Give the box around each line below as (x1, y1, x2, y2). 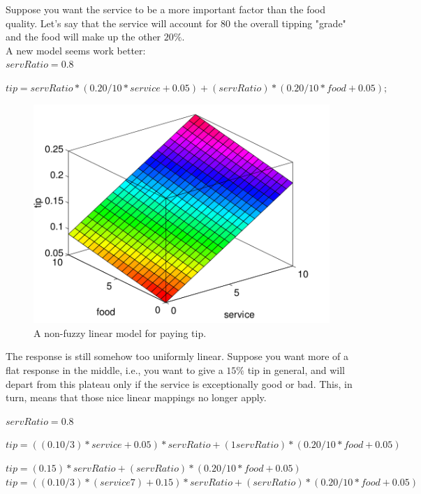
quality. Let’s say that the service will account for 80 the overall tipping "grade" (6, 15, 346, 30)
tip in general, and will (247, 363, 345, 377)
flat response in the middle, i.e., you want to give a (6, 363, 223, 377)
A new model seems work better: (6, 43, 146, 57)
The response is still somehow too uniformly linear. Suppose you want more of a (6, 349, 348, 364)
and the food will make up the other (6, 29, 161, 44)
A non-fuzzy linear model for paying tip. (34, 325, 207, 340)
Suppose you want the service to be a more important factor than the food (6, 2, 326, 16)
